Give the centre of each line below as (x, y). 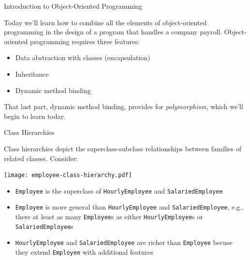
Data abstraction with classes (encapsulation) (83, 57)
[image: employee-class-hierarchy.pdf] (68, 175)
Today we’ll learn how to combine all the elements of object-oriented (105, 22)
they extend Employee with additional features (84, 252)
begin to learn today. (35, 116)
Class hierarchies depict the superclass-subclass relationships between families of (123, 148)
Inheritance (32, 73)
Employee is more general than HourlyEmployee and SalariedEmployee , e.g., (129, 207)
